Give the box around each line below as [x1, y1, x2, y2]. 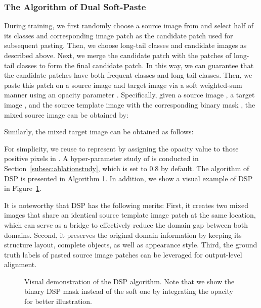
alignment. [4, 259, 37, 270]
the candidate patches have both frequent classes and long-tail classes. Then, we [4, 70, 252, 80]
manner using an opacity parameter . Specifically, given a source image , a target [4, 89, 255, 100]
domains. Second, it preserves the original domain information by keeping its [4, 229, 242, 240]
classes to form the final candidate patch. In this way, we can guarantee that [16, 60, 254, 70]
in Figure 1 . [4, 183, 41, 193]
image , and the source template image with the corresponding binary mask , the [4, 99, 255, 110]
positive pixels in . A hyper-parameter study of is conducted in [4, 153, 199, 164]
